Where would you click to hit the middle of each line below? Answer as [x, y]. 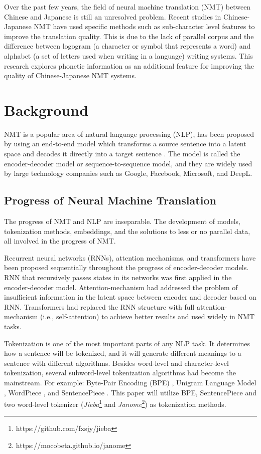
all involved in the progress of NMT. [60, 241]
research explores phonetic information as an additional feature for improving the [129, 65]
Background [46, 109]
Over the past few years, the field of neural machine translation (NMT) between [127, 7]
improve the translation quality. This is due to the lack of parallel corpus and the [129, 36]
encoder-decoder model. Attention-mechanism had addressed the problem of [121, 287]
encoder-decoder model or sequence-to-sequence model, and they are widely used [128, 163]
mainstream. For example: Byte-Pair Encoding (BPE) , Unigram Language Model [130, 382]
